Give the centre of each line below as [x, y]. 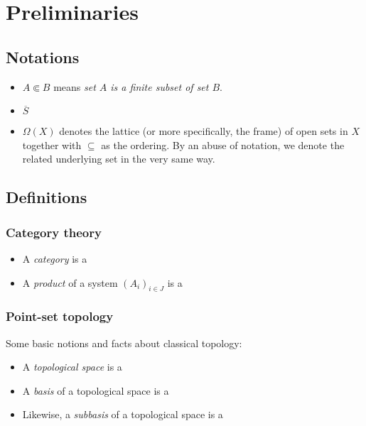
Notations [43, 56]
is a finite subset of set [160, 86]
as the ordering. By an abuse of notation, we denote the [223, 144]
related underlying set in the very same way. [119, 159]
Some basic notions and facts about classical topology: [124, 343]
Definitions [47, 197]
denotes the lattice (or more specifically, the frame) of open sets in [204, 131]
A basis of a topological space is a [96, 390]
